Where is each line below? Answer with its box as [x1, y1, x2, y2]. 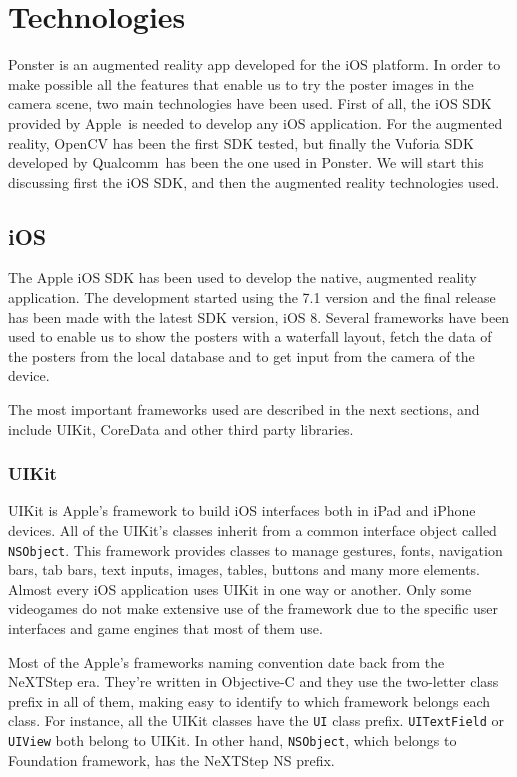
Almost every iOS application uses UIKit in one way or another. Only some [8, 578, 472, 599]
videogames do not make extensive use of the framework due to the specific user [8, 598, 499, 619]
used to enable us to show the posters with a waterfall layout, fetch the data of [8, 326, 492, 347]
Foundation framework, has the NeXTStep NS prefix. [8, 749, 335, 770]
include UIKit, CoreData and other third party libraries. [8, 418, 354, 439]
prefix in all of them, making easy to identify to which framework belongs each [8, 690, 491, 711]
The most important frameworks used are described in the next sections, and [8, 399, 480, 420]
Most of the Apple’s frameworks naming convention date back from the [8, 651, 445, 672]
